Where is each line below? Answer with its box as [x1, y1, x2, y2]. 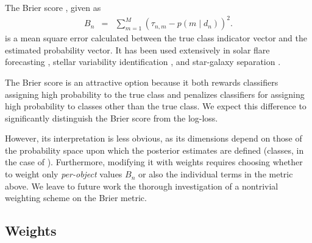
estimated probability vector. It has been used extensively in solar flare [5, 43, 270, 56]
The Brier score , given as [5, 1, 101, 13]
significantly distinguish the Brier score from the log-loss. [5, 111, 218, 124]
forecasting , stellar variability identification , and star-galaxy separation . [5, 55, 281, 68]
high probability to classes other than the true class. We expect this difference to [5, 100, 307, 112]
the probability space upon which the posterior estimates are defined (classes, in [5, 143, 304, 156]
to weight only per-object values [5, 168, 122, 180]
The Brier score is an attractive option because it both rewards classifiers [5, 75, 278, 88]
